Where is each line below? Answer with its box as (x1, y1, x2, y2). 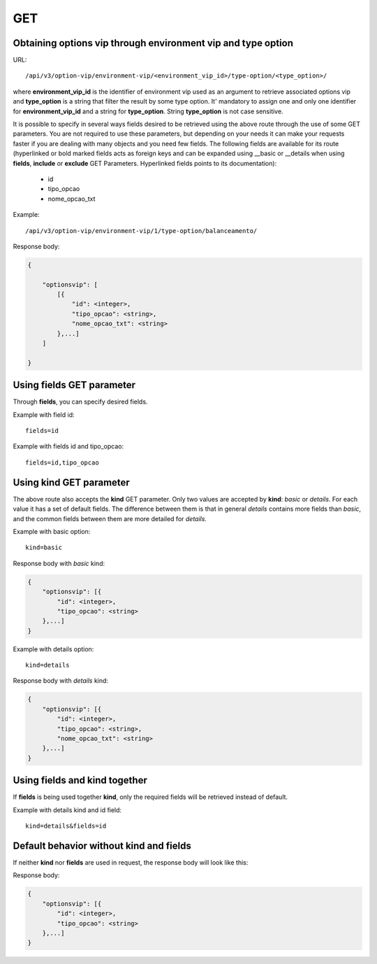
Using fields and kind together (13, 774, 148, 786)
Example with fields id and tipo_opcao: (13, 442, 124, 451)
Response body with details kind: (13, 676, 108, 685)
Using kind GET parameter (13, 476, 131, 488)
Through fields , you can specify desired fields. (13, 397, 148, 406)
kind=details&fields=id (25, 822, 107, 830)
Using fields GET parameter (13, 379, 136, 391)
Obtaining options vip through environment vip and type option (13, 37, 293, 49)
